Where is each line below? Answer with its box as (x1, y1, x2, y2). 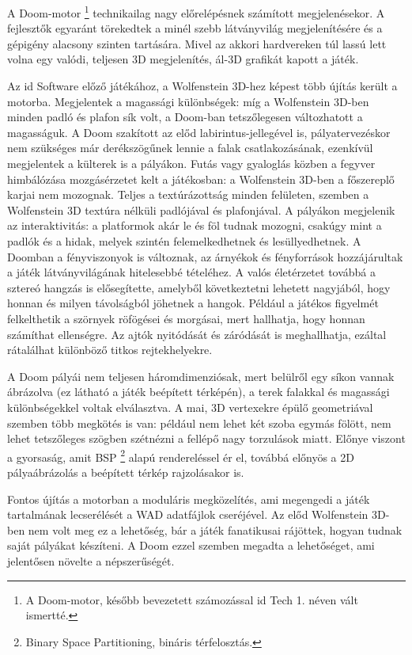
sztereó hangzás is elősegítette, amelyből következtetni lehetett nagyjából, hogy (7, 279, 391, 295)
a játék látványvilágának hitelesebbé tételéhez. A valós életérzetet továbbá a (7, 264, 376, 280)
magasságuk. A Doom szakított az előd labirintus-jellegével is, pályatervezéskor (7, 124, 391, 140)
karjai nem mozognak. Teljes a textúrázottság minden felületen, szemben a (7, 186, 369, 203)
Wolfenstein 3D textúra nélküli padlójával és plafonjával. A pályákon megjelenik (7, 201, 395, 218)
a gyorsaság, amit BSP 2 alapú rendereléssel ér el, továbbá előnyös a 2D (7, 446, 354, 465)
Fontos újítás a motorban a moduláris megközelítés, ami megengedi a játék (7, 490, 370, 507)
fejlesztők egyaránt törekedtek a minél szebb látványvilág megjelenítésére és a (7, 20, 383, 36)
